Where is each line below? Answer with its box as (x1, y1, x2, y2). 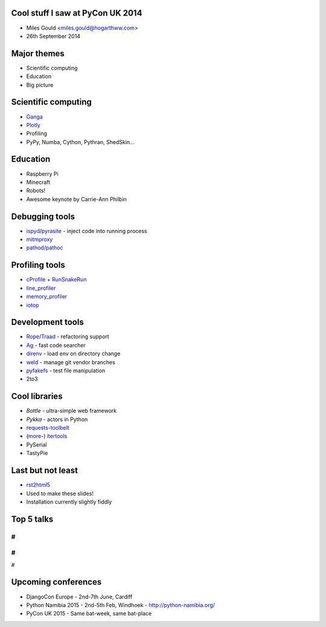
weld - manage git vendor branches (26, 358, 116, 366)
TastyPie (26, 450, 48, 457)
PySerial (26, 441, 48, 448)
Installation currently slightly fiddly (26, 498, 112, 505)
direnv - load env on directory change (26, 350, 121, 357)
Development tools (11, 317, 84, 327)
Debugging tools (11, 211, 75, 222)
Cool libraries (11, 391, 63, 402)
